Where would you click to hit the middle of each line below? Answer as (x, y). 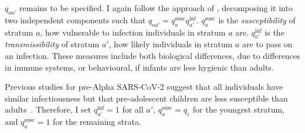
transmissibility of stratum (52, 44)
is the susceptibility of (257, 20)
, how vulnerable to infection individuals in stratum (133, 32)
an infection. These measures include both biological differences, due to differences (152, 55)
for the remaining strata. (97, 122)
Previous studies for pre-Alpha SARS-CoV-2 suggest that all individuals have (144, 87)
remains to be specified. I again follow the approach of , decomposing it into (156, 8)
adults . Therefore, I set (48, 109)
